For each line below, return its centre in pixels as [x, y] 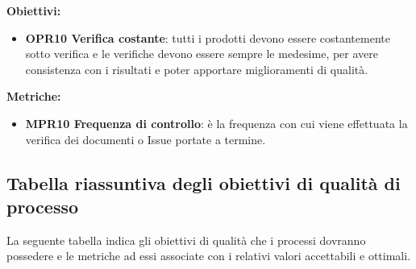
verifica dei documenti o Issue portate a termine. [146, 139]
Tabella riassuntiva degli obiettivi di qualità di [204, 182]
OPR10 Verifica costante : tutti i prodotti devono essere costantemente [208, 37]
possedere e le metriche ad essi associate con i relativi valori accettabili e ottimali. [209, 256]
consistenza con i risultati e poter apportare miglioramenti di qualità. [197, 69]
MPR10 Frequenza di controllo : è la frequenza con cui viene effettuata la [216, 123]
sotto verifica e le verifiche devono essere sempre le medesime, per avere [202, 54]
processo [43, 206]
